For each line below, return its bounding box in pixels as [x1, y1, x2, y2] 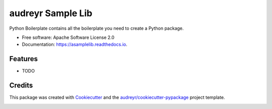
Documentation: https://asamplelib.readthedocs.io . [22, 41, 128, 47]
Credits [9, 81, 33, 90]
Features [9, 54, 38, 63]
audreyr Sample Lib [9, 8, 93, 19]
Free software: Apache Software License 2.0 [22, 34, 115, 40]
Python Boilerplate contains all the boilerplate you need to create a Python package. [9, 25, 184, 31]
